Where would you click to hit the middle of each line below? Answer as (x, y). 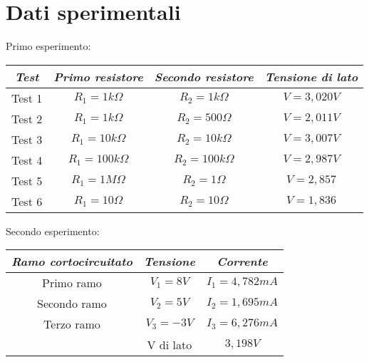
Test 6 (27, 201)
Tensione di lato (311, 76)
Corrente (242, 262)
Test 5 (27, 180)
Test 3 (27, 139)
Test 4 (27, 160)
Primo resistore (98, 76)
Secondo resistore (204, 76)
